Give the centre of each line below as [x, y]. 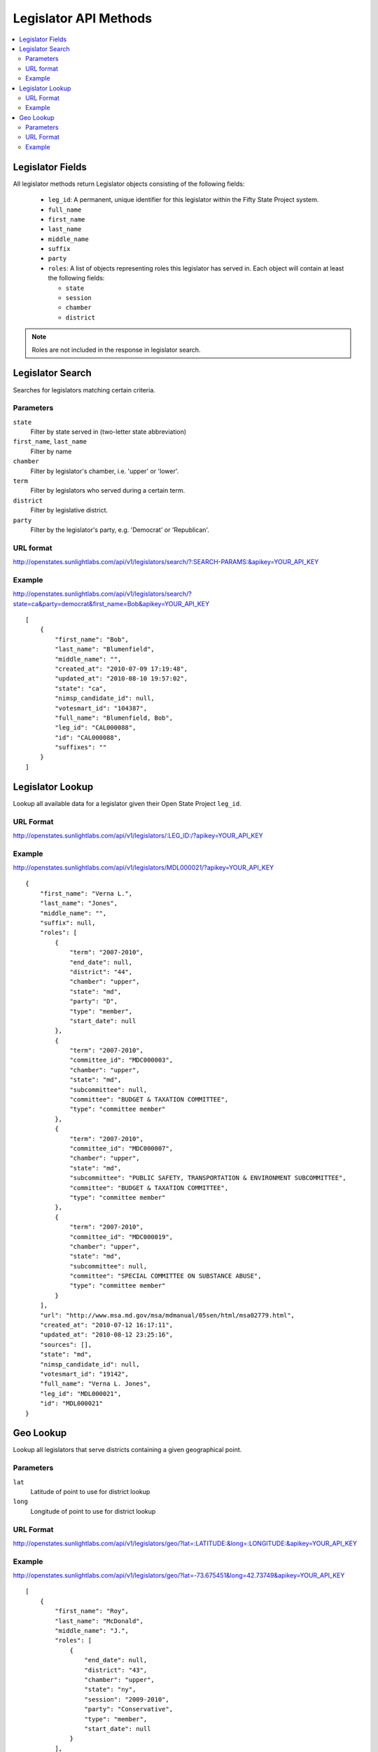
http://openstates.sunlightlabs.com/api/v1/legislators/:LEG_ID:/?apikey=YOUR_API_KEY [138, 835]
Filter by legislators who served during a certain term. [108, 491]
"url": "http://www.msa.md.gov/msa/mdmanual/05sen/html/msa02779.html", [167, 1315]
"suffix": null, [68, 923]
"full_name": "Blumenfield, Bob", [114, 718]
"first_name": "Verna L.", [86, 893]
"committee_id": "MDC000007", [121, 1148]
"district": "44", [101, 972]
